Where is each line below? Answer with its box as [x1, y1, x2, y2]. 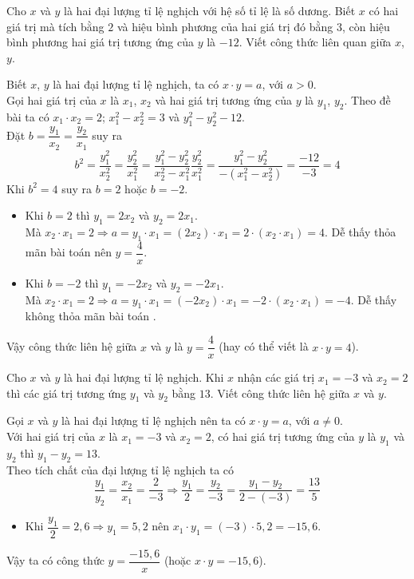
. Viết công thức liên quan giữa [239, 34, 392, 50]
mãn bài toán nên [25, 244, 112, 260]
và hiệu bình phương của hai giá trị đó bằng [116, 18, 333, 34]
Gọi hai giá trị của [6, 91, 97, 108]
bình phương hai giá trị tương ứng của [6, 34, 194, 50]
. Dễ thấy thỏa [324, 223, 396, 240]
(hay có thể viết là [219, 338, 309, 355]
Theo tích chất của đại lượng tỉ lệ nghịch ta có [6, 461, 235, 478]
